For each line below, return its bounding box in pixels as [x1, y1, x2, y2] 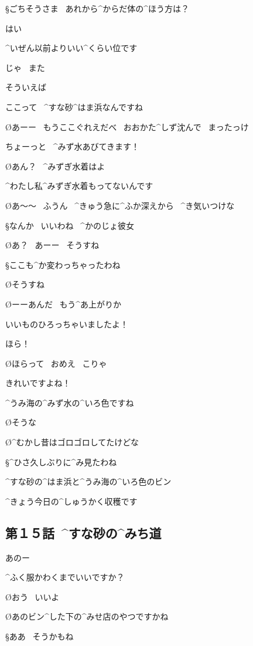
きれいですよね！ [5, 377, 71, 389]
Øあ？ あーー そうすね [5, 239, 100, 251]
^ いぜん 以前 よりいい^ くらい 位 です [5, 42, 138, 54]
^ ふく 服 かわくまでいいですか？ [5, 571, 125, 583]
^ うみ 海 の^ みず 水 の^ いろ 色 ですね [5, 396, 134, 408]
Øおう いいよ [5, 590, 60, 603]
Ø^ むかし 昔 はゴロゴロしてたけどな [5, 436, 139, 448]
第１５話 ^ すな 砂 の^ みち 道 [5, 523, 162, 542]
